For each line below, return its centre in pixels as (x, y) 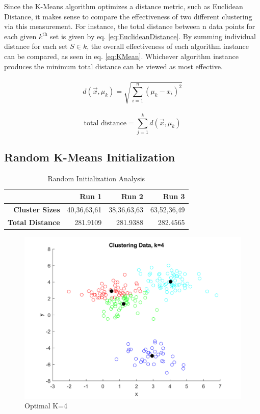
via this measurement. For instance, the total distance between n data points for (130, 26)
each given (20, 36)
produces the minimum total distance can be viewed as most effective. (113, 66)
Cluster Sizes (37, 209)
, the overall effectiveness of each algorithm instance (168, 46)
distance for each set (36, 46)
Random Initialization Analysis (96, 178)
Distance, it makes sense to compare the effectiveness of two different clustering (128, 16)
